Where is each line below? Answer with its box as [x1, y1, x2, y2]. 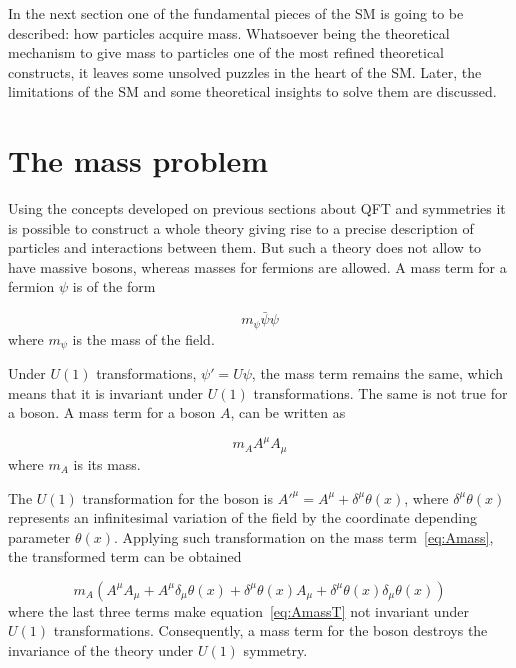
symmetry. [243, 640, 308, 661]
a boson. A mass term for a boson [8, 402, 216, 423]
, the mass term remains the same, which [251, 363, 503, 384]
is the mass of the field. [72, 328, 215, 349]
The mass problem [8, 140, 269, 181]
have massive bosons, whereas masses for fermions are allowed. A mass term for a [8, 256, 507, 277]
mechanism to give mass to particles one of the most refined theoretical [8, 42, 444, 63]
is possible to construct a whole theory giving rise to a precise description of [8, 217, 474, 238]
